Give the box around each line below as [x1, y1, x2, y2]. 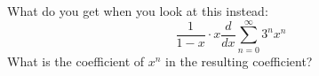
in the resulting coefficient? [165, 51, 313, 70]
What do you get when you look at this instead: [7, 2, 268, 19]
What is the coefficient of [7, 51, 145, 70]
